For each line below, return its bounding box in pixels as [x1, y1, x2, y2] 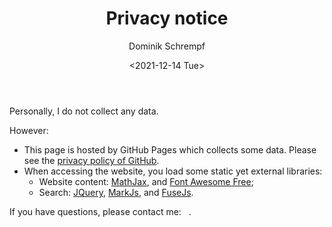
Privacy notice [105, 7, 229, 30]
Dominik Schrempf [128, 40, 206, 52]
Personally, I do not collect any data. [9, 105, 159, 117]
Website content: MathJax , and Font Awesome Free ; [38, 175, 254, 187]
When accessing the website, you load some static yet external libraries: [23, 165, 323, 177]
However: [9, 124, 49, 136]
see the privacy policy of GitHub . [23, 154, 160, 166]
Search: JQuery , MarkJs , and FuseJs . [38, 186, 194, 198]
